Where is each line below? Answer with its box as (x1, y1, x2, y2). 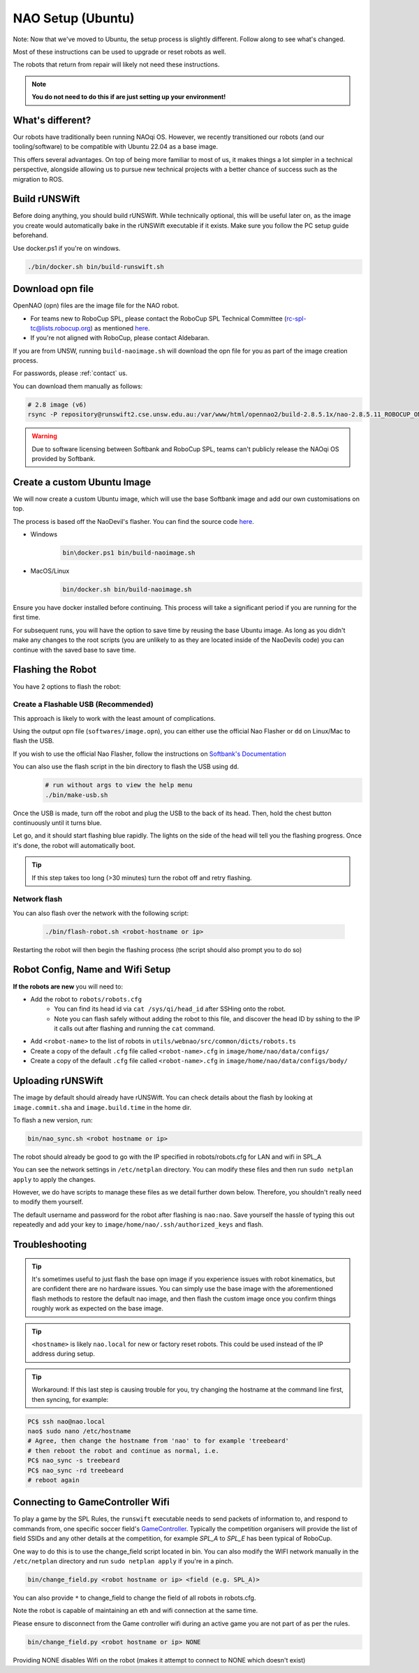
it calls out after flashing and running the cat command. (54, 1024, 216, 1033)
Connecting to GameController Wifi (13, 1496, 170, 1508)
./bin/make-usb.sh (45, 791, 108, 799)
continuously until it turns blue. (13, 818, 102, 827)
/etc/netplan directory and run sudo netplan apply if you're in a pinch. (13, 1556, 234, 1565)
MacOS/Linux (30, 567, 70, 576)
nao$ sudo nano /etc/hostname (27, 1427, 131, 1435)
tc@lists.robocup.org (30, 323, 91, 332)
